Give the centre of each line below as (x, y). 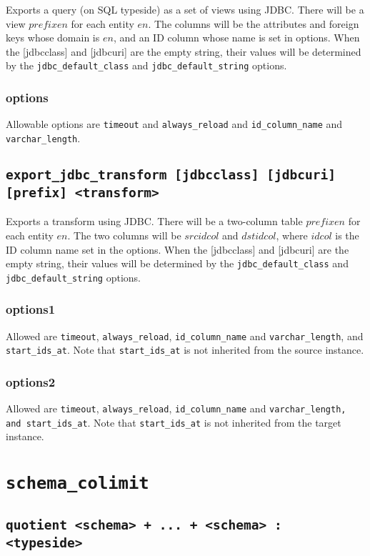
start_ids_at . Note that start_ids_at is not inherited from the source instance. (185, 350)
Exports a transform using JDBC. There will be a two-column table (154, 221)
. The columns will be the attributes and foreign (254, 23)
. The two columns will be (124, 235)
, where (292, 235)
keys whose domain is (53, 38)
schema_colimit (77, 483)
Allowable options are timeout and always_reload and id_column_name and (174, 124)
